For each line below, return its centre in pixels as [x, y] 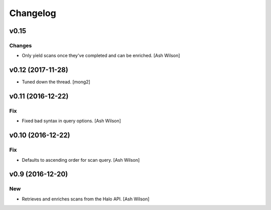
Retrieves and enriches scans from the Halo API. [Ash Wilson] [86, 199]
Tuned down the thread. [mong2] [56, 82]
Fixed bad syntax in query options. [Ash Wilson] [72, 121]
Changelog [33, 13]
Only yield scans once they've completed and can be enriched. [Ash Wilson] [101, 56]
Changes [21, 45]
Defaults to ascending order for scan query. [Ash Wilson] [81, 160]
